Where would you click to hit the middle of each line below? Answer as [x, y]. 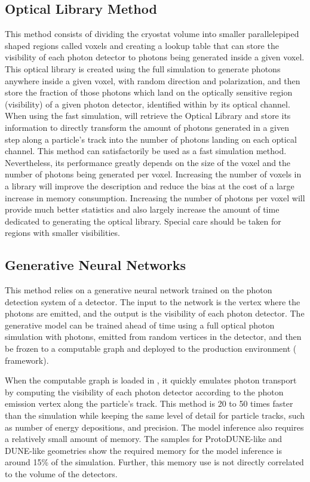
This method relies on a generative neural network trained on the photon [139, 290]
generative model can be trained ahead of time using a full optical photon [140, 325]
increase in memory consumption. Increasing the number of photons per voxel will [155, 197]
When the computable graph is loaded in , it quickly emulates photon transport [151, 380]
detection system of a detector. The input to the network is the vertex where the [153, 301]
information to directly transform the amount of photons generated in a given [147, 127]
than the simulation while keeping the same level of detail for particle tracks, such [155, 415]
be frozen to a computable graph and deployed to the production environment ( [151, 349]
